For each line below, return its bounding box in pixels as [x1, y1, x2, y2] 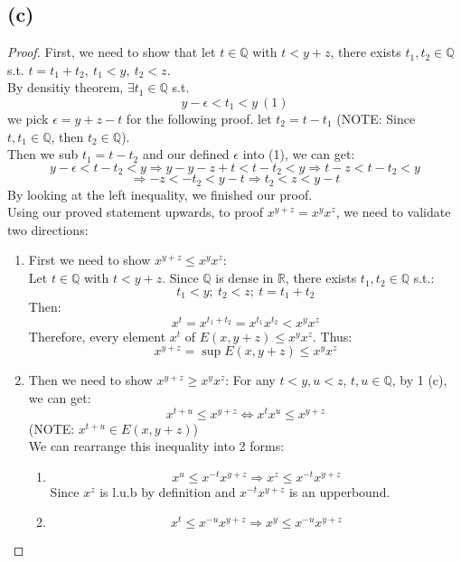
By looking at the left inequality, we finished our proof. [7, 184, 313, 203]
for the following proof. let [126, 108, 272, 127]
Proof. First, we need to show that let [7, 42, 216, 61]
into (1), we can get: [242, 145, 355, 164]
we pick [7, 108, 49, 127]
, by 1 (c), [391, 371, 447, 389]
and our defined [142, 145, 230, 164]
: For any [225, 371, 276, 389]
